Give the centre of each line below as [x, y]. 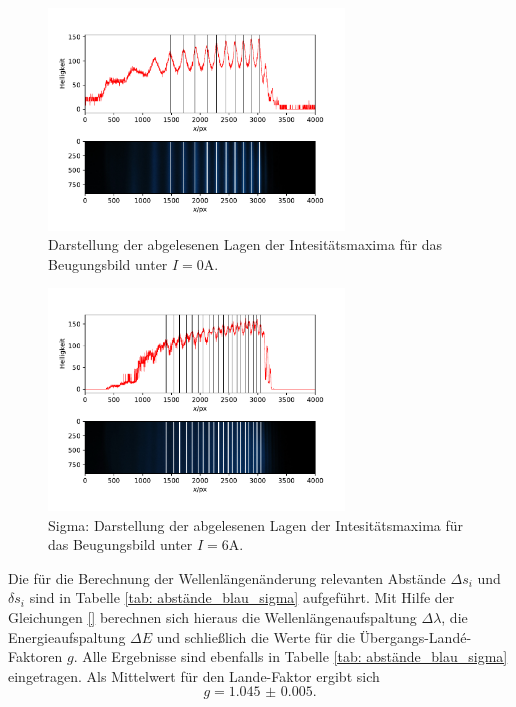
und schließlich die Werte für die [255, 636]
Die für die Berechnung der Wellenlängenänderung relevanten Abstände [227, 577]
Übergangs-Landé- [415, 636]
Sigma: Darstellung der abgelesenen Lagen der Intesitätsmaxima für [256, 524]
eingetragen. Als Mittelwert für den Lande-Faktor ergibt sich [194, 675]
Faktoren [35, 656]
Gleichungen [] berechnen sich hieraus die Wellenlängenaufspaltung [212, 616]
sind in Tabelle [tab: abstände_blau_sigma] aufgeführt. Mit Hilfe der [242, 597]
